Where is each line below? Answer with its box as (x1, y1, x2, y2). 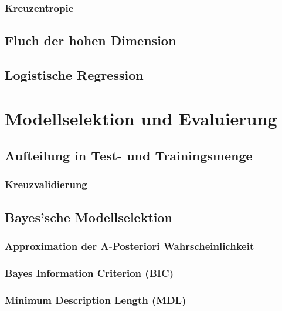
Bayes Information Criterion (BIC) (5, 265, 174, 280)
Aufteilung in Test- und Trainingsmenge (5, 146, 253, 165)
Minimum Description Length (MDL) (5, 292, 186, 307)
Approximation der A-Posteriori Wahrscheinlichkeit (5, 239, 254, 253)
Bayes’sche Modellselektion (5, 208, 172, 226)
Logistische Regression (5, 66, 144, 84)
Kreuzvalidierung (5, 177, 87, 192)
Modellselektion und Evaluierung (5, 106, 277, 130)
